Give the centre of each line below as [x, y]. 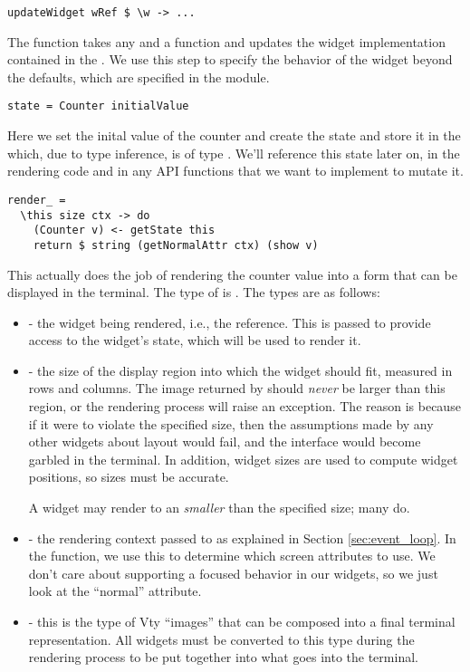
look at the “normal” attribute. [115, 591]
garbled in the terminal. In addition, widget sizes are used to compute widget [243, 459]
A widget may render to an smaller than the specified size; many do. [219, 508]
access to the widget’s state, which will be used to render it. [195, 340]
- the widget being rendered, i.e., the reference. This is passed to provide [230, 322]
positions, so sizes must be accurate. [129, 477]
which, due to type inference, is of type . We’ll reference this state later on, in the [234, 153]
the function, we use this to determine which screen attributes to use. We [232, 556]
